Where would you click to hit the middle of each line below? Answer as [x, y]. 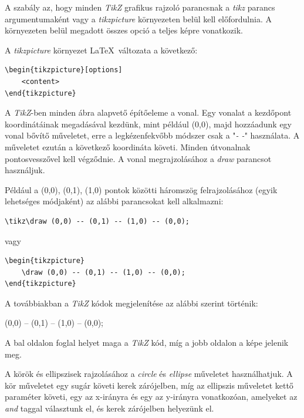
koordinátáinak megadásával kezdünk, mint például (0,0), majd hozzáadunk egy [148, 124]
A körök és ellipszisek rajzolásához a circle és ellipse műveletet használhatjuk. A [149, 374]
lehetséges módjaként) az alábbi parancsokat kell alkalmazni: [114, 201]
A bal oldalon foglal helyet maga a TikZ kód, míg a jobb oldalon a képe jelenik [147, 343]
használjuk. [25, 170]
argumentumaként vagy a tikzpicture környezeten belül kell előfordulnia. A [138, 18]
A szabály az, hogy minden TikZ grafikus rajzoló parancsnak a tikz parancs [140, 7]
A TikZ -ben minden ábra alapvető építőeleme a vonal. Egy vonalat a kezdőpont [148, 112]
